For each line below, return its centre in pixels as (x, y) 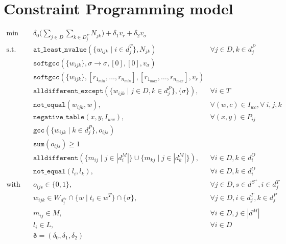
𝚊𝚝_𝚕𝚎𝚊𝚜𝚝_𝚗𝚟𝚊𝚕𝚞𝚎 (60, 49)
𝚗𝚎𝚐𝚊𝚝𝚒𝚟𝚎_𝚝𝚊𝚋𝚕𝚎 (59, 117)
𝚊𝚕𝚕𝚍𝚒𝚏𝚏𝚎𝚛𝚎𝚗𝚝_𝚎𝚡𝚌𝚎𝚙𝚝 (68, 91)
